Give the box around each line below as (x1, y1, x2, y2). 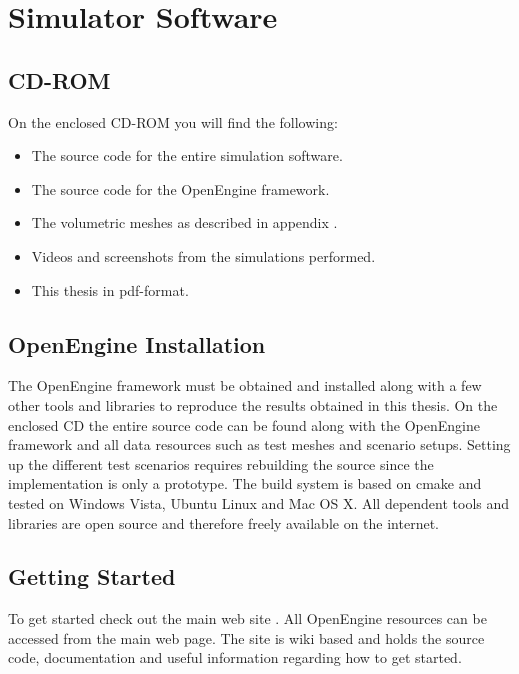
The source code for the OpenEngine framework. (31, 178, 330, 199)
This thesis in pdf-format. (31, 279, 189, 300)
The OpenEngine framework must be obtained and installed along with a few (8, 375, 482, 396)
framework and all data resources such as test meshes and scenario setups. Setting (8, 434, 511, 455)
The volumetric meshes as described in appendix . (31, 212, 338, 233)
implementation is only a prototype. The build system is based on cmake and (8, 473, 482, 494)
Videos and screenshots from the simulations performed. (31, 245, 376, 266)
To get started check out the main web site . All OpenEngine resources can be (8, 608, 487, 629)
